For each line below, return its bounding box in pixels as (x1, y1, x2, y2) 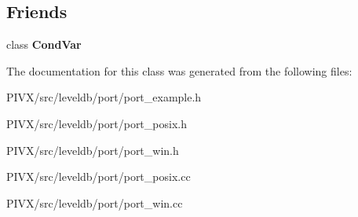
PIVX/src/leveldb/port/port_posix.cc (6, 168, 191, 185)
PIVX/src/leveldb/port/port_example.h (6, 89, 202, 105)
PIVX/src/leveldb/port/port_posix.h (6, 115, 187, 131)
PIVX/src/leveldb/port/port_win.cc (6, 194, 183, 211)
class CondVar (6, 36, 82, 53)
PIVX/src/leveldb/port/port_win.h (6, 142, 179, 158)
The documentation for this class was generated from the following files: (6, 62, 353, 79)
